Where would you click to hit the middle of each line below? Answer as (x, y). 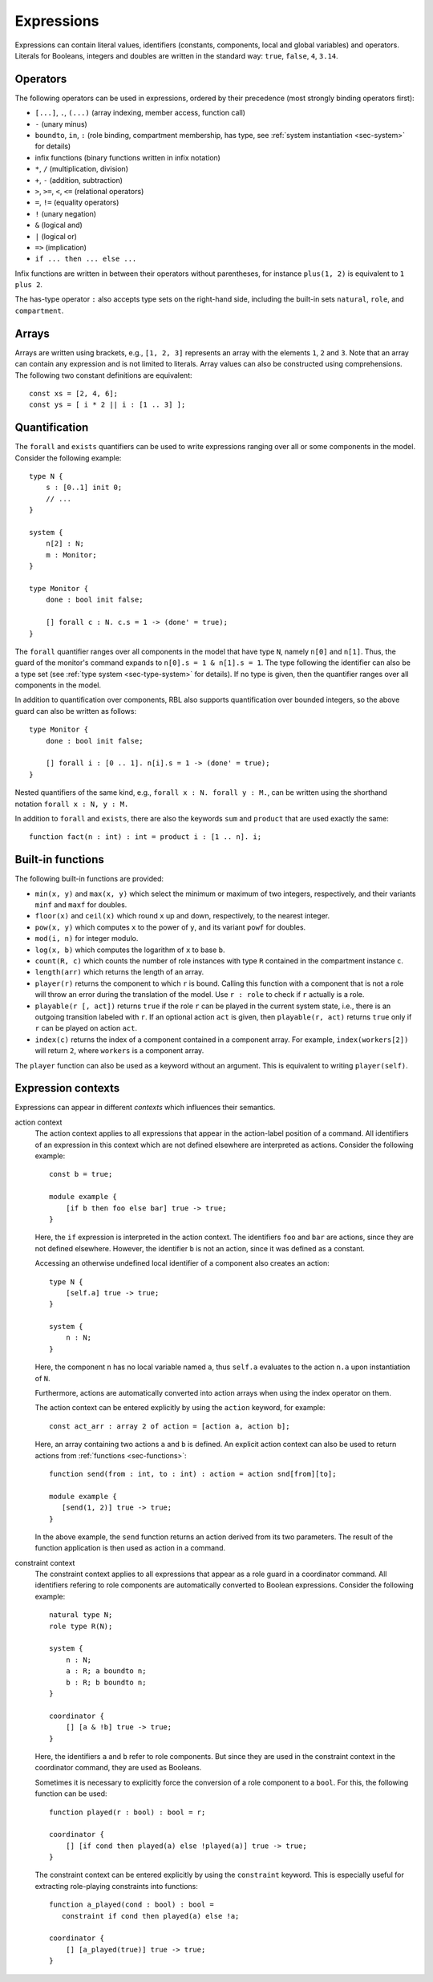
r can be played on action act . (86, 1028)
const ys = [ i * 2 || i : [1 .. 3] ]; (107, 405)
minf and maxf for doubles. (81, 905)
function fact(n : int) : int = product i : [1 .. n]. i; (146, 837)
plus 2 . (29, 285)
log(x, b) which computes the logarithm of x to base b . (130, 950)
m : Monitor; (71, 555)
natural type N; (81, 1615)
